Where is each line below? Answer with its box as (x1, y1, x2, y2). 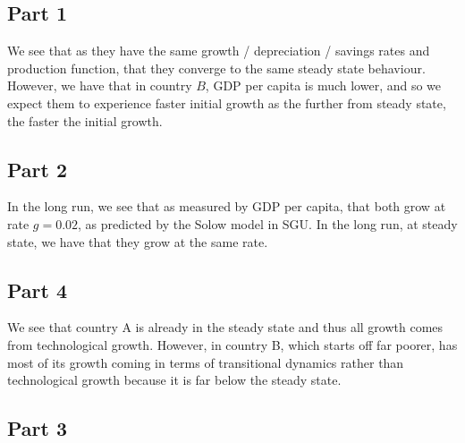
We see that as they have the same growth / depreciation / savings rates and (7, 41, 430, 60)
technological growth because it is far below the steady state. (7, 371, 342, 389)
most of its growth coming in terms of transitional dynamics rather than (7, 353, 404, 371)
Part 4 (7, 276, 68, 303)
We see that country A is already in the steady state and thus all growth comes (7, 318, 444, 337)
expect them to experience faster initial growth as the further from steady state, (7, 93, 446, 112)
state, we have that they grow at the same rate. (7, 232, 268, 251)
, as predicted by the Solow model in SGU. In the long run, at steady (78, 214, 458, 233)
